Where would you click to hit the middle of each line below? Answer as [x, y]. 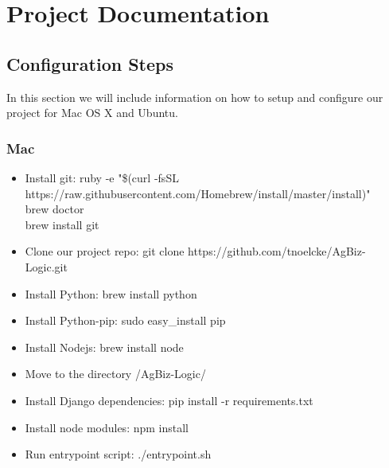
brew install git [62, 224]
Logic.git [46, 266]
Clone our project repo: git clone [105, 251]
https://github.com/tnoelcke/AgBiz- [277, 251]
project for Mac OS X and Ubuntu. [92, 113]
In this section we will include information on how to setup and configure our [195, 97]
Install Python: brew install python [111, 293]
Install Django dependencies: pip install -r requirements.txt [169, 400]
